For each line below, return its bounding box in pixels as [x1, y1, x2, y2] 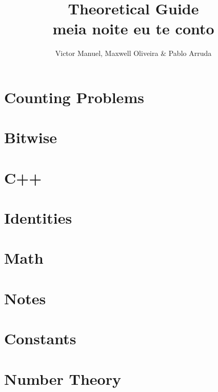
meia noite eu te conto [52, 18, 214, 39]
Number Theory [4, 368, 121, 389]
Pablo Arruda [168, 48, 212, 58]
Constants [4, 328, 76, 349]
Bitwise [4, 127, 57, 148]
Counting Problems [4, 86, 144, 107]
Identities [4, 207, 72, 228]
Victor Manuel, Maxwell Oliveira [55, 48, 158, 58]
